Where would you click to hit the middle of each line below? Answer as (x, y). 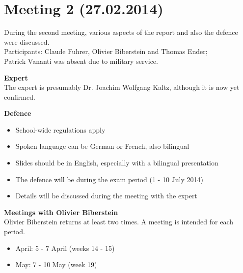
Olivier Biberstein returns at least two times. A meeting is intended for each (119, 222)
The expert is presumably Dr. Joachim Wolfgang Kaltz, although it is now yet (122, 87)
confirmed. (20, 96)
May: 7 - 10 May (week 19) (56, 264)
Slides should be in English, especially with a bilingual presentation (117, 163)
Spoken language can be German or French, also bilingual (102, 146)
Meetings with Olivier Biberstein (61, 212)
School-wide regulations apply (60, 129)
